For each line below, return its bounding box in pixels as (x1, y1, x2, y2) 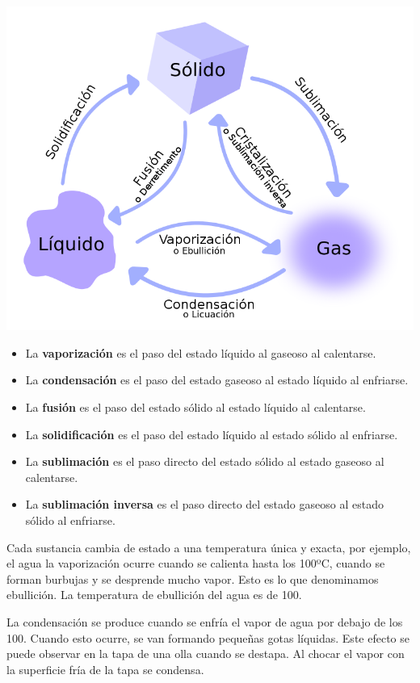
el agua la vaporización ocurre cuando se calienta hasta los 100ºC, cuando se (6, 555, 385, 572)
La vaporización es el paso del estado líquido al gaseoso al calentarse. (25, 344, 376, 361)
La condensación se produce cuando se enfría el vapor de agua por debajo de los (6, 614, 403, 631)
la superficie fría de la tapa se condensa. (6, 660, 204, 677)
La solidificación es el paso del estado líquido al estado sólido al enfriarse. (25, 425, 398, 442)
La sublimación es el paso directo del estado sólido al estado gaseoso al (25, 453, 384, 470)
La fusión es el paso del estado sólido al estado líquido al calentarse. (25, 399, 366, 416)
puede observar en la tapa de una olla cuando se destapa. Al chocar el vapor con (6, 645, 405, 662)
